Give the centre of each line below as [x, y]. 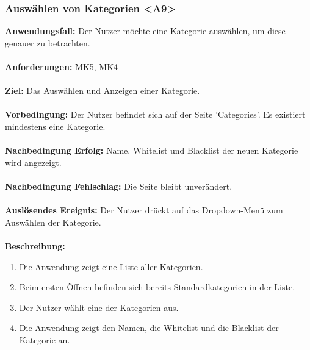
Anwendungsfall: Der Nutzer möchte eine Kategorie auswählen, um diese [145, 31]
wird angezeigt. [33, 162]
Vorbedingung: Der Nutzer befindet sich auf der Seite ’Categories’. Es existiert [155, 114]
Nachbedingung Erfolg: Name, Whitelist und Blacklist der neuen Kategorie [152, 150]
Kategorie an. [45, 339]
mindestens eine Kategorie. [55, 126]
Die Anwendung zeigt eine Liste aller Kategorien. [111, 266]
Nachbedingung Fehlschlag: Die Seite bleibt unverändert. [119, 186]
